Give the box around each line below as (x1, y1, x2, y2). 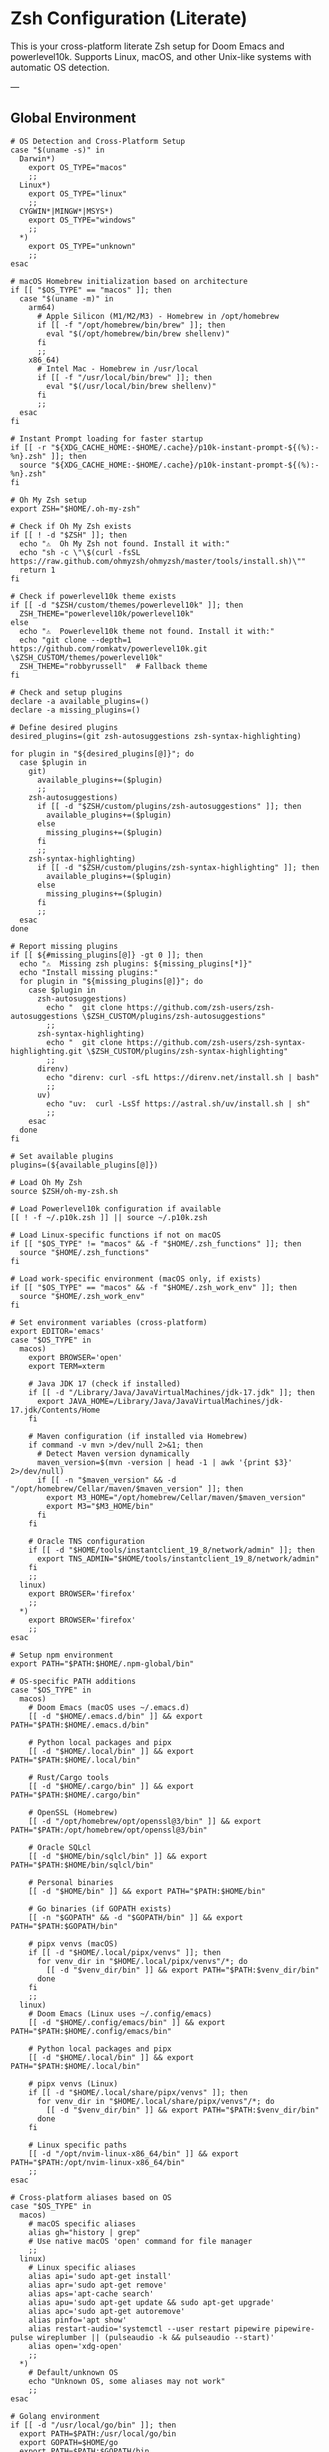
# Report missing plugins (10, 941, 118, 951)
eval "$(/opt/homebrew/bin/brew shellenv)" (46, 328, 230, 339)
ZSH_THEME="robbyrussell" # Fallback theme (19, 661, 208, 671)
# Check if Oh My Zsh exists (10, 521, 132, 531)
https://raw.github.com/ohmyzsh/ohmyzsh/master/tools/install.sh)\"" (10, 556, 307, 566)
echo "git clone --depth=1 (19, 635, 132, 645)
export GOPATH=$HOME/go (19, 2437, 118, 2447)
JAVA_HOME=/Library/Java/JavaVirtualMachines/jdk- (68, 1396, 284, 1406)
